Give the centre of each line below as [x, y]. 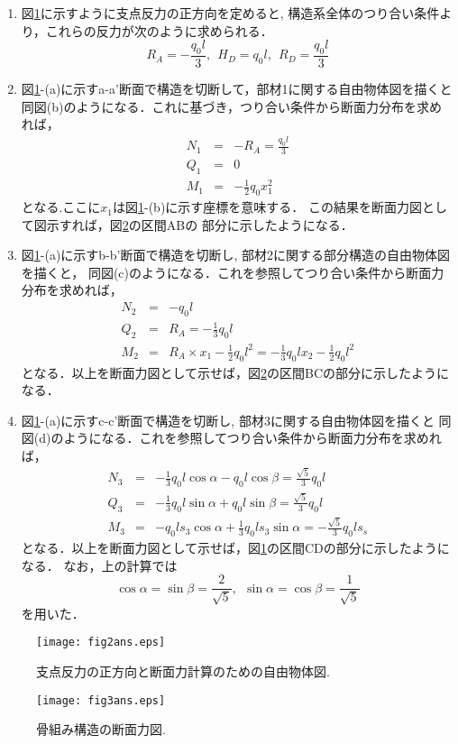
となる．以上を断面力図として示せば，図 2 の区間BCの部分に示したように [235, 372]
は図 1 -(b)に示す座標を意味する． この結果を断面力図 [267, 207]
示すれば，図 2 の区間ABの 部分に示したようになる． [200, 224]
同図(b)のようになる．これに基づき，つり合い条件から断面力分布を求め [232, 106]
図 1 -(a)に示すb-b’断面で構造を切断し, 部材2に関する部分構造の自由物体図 [236, 255]
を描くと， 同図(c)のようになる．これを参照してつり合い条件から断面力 [233, 272]
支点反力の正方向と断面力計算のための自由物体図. [183, 671]
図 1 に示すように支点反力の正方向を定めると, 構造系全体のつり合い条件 [230, 13]
